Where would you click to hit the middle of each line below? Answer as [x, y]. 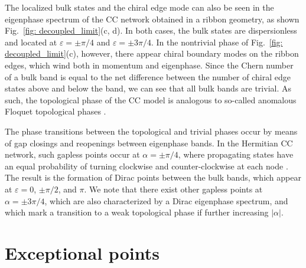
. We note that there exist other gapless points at [173, 189]
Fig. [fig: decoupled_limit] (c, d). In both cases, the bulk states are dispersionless [151, 30]
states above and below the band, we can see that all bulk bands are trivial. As [148, 88]
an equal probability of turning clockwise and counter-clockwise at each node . [147, 166]
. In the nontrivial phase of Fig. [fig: [217, 42]
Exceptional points [82, 252]
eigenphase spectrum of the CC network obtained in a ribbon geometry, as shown [152, 19]
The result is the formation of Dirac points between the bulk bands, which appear [153, 177]
